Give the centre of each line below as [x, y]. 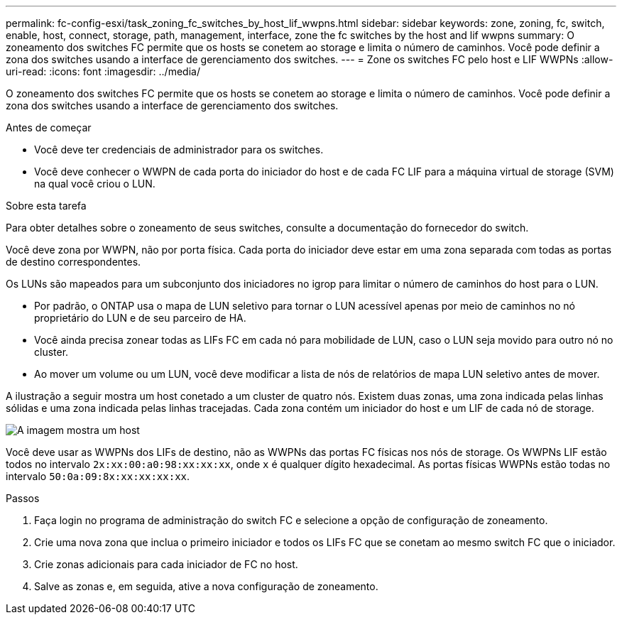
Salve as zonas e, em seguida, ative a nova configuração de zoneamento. [206, 586]
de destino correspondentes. [73, 262]
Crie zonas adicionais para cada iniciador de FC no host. [166, 564]
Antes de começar [49, 127]
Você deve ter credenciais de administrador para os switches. [179, 149]
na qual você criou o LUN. [95, 184]
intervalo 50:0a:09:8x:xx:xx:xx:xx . [98, 476]
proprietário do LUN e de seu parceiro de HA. [140, 318]
